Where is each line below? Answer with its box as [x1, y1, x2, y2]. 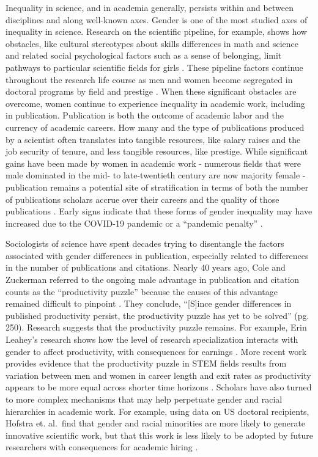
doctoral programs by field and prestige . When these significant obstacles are [6, 85, 297, 98]
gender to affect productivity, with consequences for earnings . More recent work [6, 345, 307, 357]
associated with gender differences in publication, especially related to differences [6, 249, 309, 261]
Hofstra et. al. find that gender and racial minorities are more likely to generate [6, 417, 306, 430]
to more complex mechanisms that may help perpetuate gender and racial [6, 393, 283, 405]
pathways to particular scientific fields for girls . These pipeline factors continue [6, 60, 303, 73]
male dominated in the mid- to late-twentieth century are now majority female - [6, 169, 306, 181]
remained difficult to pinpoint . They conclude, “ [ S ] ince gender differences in [6, 297, 292, 310]
